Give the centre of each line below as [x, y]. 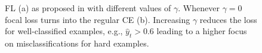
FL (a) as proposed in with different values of [88, 8]
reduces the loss [228, 19]
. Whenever [199, 8]
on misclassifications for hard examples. [77, 43]
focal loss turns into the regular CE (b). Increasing [98, 19]
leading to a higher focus [202, 31]
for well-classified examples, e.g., [64, 31]
